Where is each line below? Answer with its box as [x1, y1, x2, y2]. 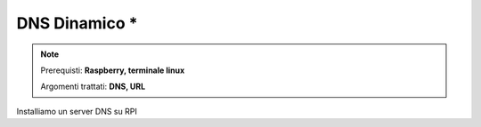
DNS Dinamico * [16, 13, 138, 33]
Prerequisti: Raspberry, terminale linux [40, 65, 185, 75]
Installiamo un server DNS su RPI [16, 106, 137, 116]
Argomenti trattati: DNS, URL [40, 81, 146, 92]
